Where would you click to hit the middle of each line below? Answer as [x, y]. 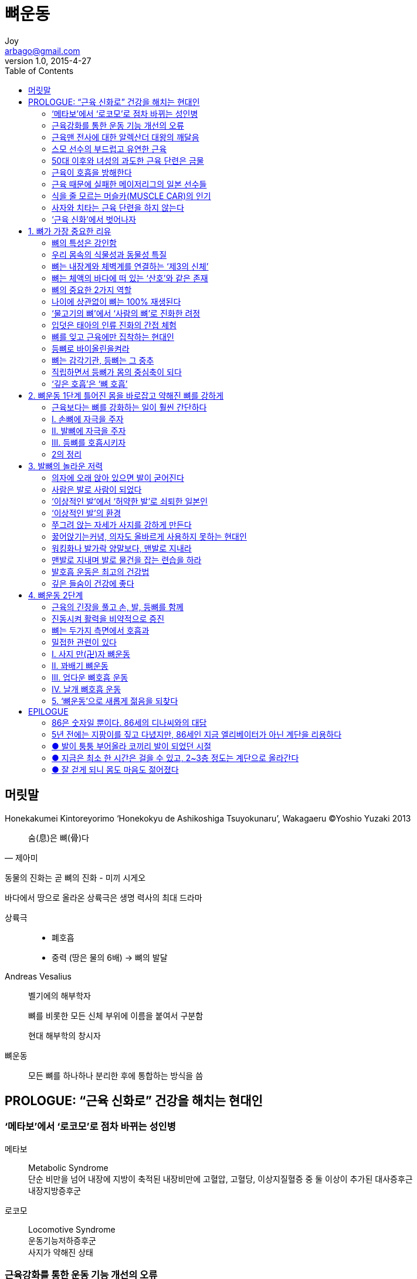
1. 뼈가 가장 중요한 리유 [70, 231]
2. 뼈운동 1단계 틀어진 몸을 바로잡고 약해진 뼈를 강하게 [126, 395]
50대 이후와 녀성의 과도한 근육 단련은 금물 [128, 160]
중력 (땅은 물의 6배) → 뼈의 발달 [110, 957]
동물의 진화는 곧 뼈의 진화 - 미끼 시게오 [75, 877]
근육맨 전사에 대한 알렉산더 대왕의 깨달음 [126, 137]
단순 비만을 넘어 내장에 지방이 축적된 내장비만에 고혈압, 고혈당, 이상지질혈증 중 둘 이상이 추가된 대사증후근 [221, 1179]
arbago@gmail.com [43, 51]
